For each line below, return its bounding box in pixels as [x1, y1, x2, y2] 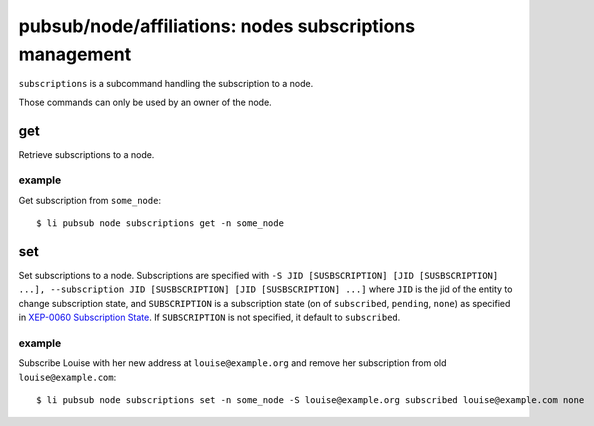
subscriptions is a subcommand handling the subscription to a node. [18, 78, 314, 90]
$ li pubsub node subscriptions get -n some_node [36, 218, 285, 229]
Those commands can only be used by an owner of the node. [18, 96, 272, 108]
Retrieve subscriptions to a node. [18, 148, 155, 160]
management [18, 43, 132, 65]
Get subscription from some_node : [18, 194, 162, 206]
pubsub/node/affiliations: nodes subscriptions [18, 15, 415, 37]
